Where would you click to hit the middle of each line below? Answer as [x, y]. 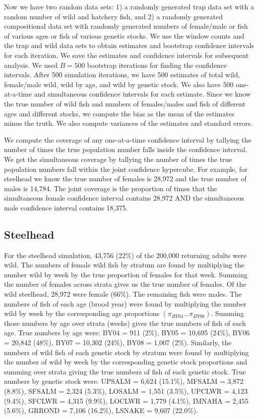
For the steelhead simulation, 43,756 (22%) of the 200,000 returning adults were [125, 255]
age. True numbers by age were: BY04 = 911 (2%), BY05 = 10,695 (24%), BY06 [127, 333]
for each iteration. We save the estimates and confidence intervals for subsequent [126, 55]
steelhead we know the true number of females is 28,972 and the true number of [125, 179]
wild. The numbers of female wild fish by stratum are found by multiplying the [124, 265]
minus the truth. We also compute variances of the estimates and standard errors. [129, 123]
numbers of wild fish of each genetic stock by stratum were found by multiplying [127, 352]
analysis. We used [31, 65]
